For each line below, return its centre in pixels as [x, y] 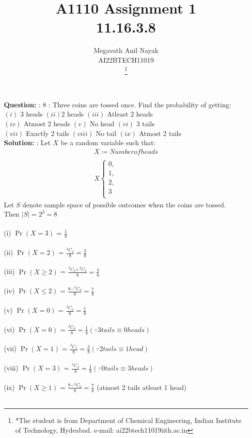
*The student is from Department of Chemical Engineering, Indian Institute [128, 420]
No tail [106, 133]
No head [102, 124]
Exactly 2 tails [47, 133]
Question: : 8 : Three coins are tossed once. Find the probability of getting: [118, 104]
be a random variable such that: [108, 143]
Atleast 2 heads [130, 114]
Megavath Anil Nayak [126, 50]
